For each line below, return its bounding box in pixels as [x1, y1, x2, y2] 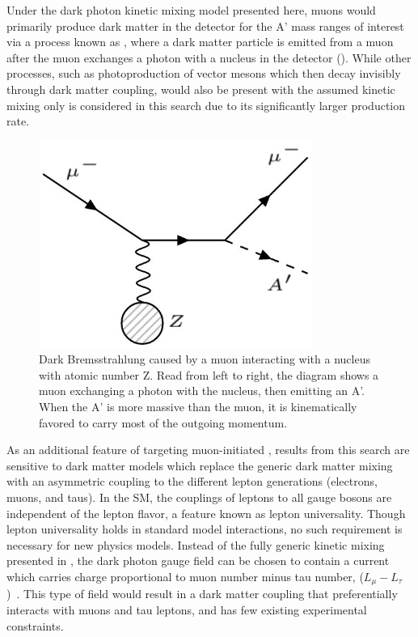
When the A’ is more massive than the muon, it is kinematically [39, 398, 357, 415]
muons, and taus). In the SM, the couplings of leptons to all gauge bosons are [6, 489, 392, 506]
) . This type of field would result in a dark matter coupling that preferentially [6, 585, 398, 602]
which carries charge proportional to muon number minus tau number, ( [6, 567, 364, 584]
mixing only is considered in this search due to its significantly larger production [6, 96, 406, 113]
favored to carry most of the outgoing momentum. [39, 414, 288, 431]
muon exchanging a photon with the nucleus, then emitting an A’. [39, 382, 365, 399]
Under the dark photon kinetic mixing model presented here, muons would [6, 2, 376, 18]
